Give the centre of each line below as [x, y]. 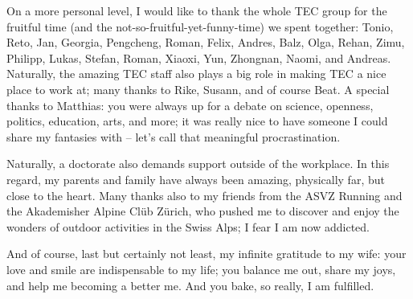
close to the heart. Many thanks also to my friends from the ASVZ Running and [204, 195]
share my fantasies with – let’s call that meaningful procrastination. [174, 136]
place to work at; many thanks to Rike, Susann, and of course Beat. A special [198, 89]
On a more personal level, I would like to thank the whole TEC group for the [197, 10]
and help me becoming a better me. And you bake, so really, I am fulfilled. [190, 285]
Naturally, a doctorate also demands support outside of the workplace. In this [198, 164]
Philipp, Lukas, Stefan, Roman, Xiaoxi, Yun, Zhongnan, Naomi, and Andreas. [199, 57]
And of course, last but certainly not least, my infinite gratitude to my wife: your [206, 254]
